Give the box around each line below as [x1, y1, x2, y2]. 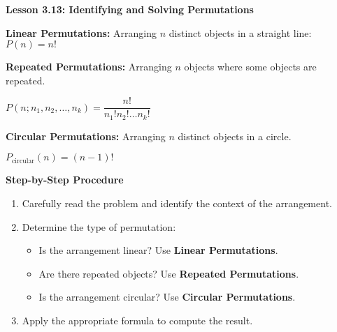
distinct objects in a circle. [178, 128, 292, 143]
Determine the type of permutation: [22, 219, 176, 234]
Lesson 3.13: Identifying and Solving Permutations [6, 2, 254, 16]
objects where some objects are [184, 59, 317, 74]
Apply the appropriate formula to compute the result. [22, 313, 253, 328]
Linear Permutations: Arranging [6, 25, 157, 40]
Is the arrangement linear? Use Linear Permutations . [38, 243, 278, 257]
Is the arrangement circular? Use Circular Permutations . [38, 289, 296, 304]
